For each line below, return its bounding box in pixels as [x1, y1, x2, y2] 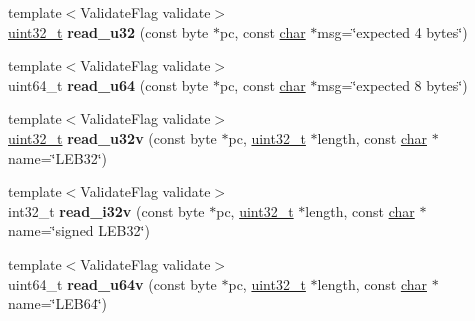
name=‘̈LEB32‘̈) [8, 147, 107, 168]
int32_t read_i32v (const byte [8, 200, 205, 221]
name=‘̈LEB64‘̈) [8, 293, 107, 314]
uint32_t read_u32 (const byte [8, 21, 209, 42]
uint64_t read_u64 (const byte [8, 74, 209, 95]
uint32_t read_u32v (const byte [8, 127, 217, 148]
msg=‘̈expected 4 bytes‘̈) [317, 21, 468, 42]
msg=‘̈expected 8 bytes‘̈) [317, 74, 468, 95]
